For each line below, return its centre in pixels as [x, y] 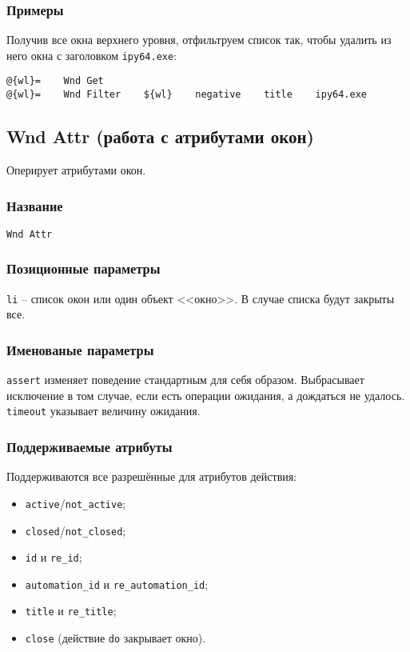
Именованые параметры [80, 349]
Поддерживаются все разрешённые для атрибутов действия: [152, 476]
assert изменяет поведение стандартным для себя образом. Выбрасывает [185, 380]
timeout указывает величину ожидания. [103, 411]
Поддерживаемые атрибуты [90, 446]
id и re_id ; [54, 557]
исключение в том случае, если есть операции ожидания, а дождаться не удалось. [206, 395]
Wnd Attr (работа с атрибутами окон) [161, 136]
